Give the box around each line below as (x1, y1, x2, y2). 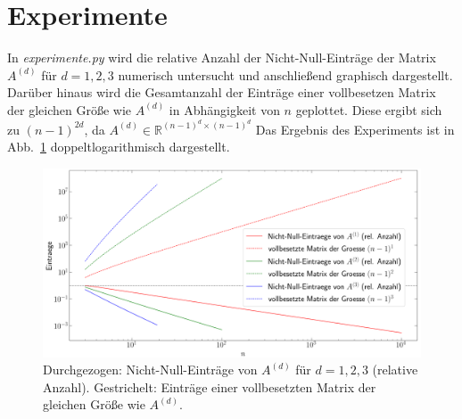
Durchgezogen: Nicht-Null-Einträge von (43, 360, 258, 379)
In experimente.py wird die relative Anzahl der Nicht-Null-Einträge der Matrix (7, 48, 436, 67)
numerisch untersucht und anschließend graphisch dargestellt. (118, 65, 453, 84)
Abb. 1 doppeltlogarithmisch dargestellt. (7, 137, 230, 156)
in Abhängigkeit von (169, 100, 280, 119)
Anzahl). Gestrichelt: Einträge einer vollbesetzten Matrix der (43, 377, 376, 396)
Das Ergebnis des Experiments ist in (255, 119, 455, 138)
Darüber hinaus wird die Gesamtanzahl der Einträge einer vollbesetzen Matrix (7, 83, 436, 102)
